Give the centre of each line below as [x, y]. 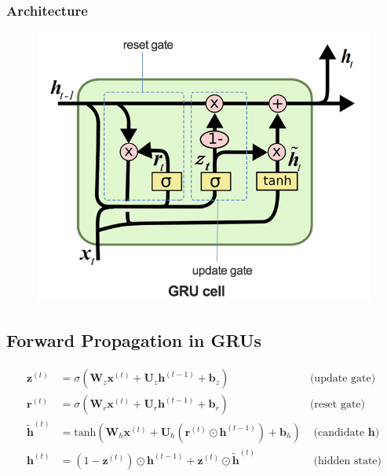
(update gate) [343, 379]
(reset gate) [338, 405]
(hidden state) [347, 461]
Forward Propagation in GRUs [134, 340]
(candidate [339, 432]
